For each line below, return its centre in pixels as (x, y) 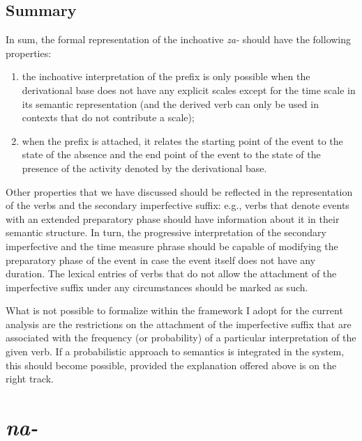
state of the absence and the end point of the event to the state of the (171, 154)
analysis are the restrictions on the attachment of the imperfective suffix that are (179, 324)
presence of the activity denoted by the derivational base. (144, 168)
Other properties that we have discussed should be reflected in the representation (179, 191)
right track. (30, 379)
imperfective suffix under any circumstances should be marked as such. (157, 287)
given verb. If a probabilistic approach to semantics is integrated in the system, (175, 351)
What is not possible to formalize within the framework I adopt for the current (174, 310)
